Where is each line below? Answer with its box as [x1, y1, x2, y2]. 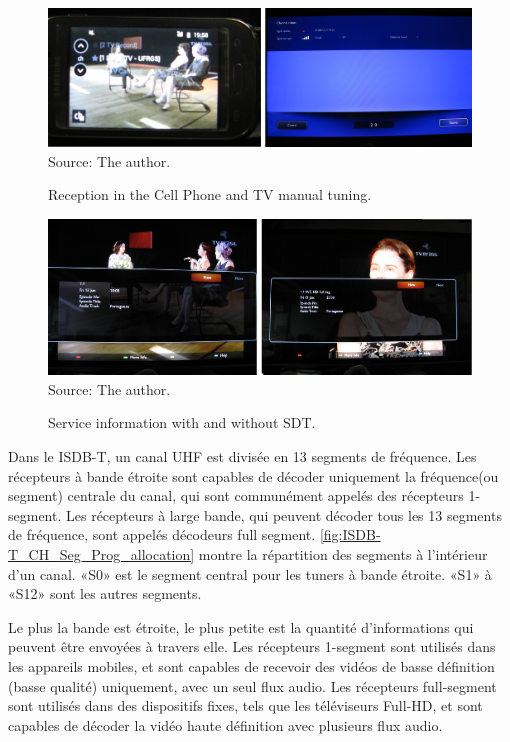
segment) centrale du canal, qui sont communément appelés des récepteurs [8, 485, 464, 506]
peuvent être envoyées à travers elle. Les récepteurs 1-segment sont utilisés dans [8, 636, 496, 657]
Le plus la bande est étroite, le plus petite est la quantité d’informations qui [8, 616, 474, 637]
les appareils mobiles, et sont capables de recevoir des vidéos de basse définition [8, 656, 495, 676]
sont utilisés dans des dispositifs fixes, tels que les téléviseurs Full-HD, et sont [8, 695, 483, 716]
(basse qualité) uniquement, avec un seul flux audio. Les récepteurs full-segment [8, 675, 497, 696]
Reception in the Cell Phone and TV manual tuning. [48, 184, 372, 205]
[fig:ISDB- [319, 524, 381, 545]
